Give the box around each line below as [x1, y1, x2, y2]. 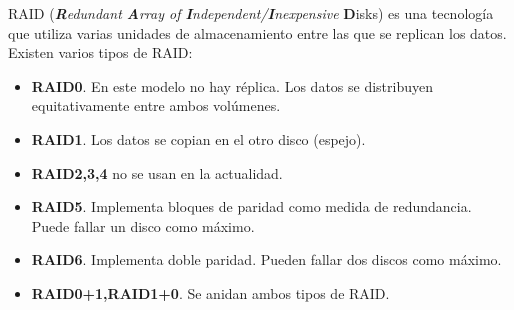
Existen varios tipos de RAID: [8, 42, 193, 63]
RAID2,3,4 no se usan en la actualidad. [31, 162, 283, 183]
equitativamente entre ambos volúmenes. [31, 95, 281, 116]
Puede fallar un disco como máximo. [31, 215, 255, 236]
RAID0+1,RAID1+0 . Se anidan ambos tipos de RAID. [31, 282, 390, 303]
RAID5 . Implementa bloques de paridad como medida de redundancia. [31, 196, 472, 217]
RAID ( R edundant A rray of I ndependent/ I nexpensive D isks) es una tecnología [8, 3, 494, 23]
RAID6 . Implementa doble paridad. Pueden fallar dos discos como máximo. [31, 249, 502, 270]
